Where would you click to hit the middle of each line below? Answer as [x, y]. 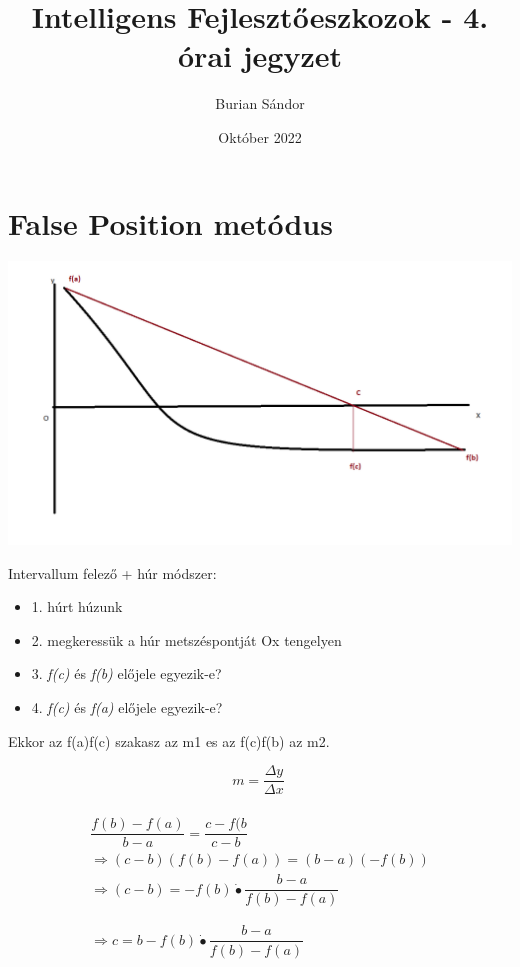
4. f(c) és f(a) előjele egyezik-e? [127, 706]
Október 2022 [260, 136]
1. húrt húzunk [77, 606]
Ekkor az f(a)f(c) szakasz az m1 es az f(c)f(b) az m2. [169, 740]
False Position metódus [170, 222]
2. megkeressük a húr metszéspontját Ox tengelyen [186, 639]
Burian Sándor [260, 103]
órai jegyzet [260, 55]
